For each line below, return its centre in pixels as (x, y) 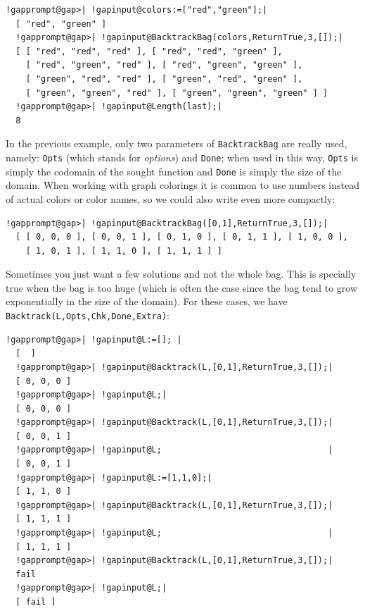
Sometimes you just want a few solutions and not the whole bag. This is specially (181, 274)
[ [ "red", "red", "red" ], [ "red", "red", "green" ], (149, 51)
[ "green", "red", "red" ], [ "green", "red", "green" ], (164, 79)
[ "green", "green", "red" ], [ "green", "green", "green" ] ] (177, 93)
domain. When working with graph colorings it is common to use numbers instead (182, 185)
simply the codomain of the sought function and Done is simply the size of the (174, 171)
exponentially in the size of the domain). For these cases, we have (147, 301)
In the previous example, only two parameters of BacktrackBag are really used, (177, 143)
